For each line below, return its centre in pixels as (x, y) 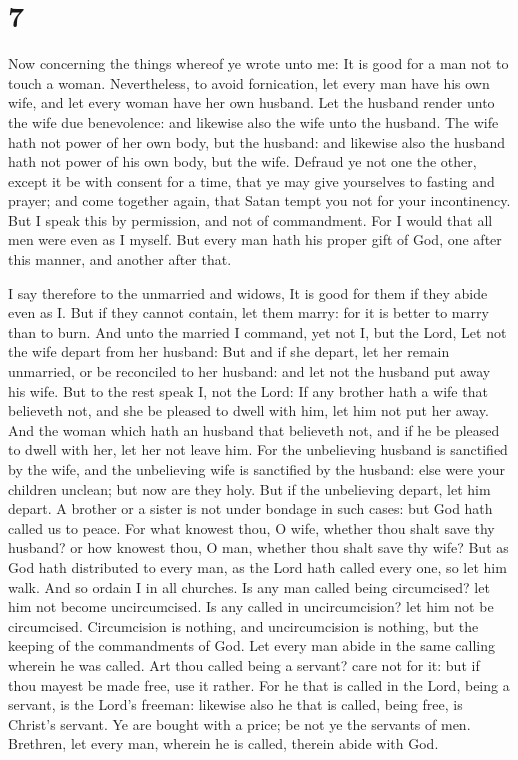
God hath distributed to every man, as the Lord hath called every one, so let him (257, 566)
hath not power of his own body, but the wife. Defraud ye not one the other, (242, 161)
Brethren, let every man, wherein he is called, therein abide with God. (223, 743)
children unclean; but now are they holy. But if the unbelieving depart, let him (249, 488)
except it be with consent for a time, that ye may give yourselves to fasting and (251, 180)
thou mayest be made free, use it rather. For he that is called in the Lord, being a (259, 684)
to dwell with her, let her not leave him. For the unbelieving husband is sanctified (258, 449)
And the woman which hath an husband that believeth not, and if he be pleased (254, 429)
